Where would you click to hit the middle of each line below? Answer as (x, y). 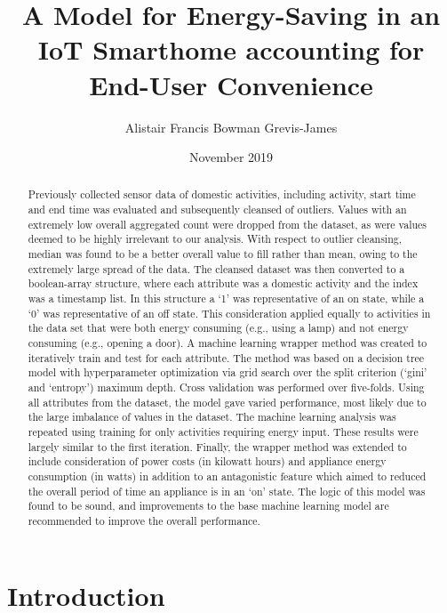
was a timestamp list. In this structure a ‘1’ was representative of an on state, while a (226, 298)
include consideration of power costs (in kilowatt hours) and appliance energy (207, 461)
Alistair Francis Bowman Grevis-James (231, 127)
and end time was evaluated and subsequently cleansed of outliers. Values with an (217, 210)
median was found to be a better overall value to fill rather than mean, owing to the (223, 254)
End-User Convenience (231, 84)
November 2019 (231, 157)
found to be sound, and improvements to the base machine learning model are (208, 506)
